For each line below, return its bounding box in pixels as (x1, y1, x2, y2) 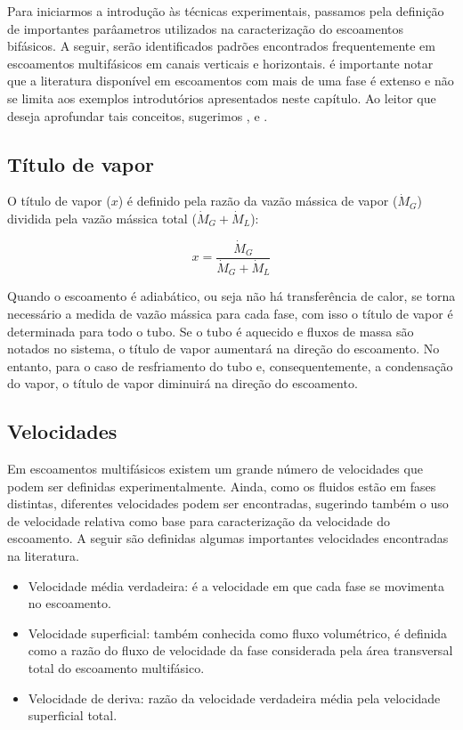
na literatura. (7, 547, 79, 565)
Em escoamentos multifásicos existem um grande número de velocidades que (7, 459, 423, 478)
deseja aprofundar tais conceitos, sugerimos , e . (7, 106, 268, 125)
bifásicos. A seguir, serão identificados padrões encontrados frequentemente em (7, 36, 435, 55)
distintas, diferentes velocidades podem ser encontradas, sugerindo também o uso (7, 494, 449, 513)
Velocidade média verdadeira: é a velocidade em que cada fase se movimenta (28, 576, 445, 595)
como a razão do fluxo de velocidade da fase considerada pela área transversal (28, 641, 453, 660)
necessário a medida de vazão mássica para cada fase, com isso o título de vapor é (7, 304, 453, 322)
